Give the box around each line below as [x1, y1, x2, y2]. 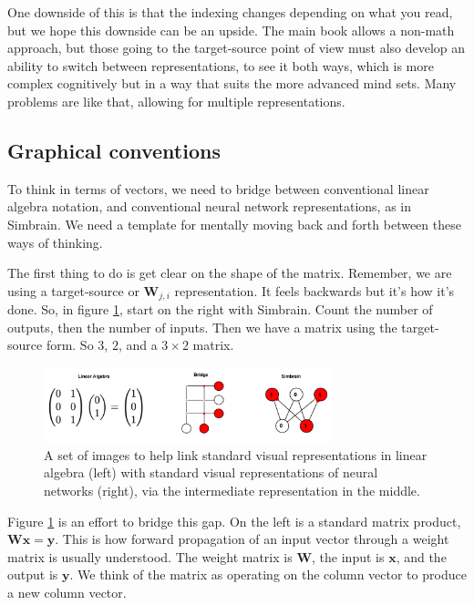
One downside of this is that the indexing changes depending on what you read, [7, 3, 453, 21]
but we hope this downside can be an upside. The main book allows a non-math [7, 20, 455, 39]
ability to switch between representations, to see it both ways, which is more [7, 56, 434, 75]
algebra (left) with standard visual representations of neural [44, 463, 378, 482]
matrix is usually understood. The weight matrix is [7, 547, 293, 566]
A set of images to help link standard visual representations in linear [44, 445, 428, 464]
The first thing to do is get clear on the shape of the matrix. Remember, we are [7, 263, 452, 282]
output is [7, 565, 58, 584]
